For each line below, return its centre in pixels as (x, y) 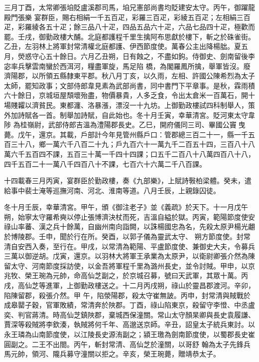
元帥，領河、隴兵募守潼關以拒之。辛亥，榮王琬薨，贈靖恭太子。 (115, 354)
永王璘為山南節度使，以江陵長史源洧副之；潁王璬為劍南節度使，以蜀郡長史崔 (129, 334)
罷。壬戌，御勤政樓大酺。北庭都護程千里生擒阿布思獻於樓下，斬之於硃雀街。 (129, 36)
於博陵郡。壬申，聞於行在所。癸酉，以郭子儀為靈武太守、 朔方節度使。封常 (127, 236)
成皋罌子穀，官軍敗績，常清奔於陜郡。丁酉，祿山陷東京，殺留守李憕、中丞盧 (129, 305)
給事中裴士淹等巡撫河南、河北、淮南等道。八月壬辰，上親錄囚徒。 (112, 190)
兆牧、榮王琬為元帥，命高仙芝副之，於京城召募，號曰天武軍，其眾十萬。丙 (126, 275)
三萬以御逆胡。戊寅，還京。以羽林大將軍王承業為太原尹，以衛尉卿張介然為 (126, 256)
